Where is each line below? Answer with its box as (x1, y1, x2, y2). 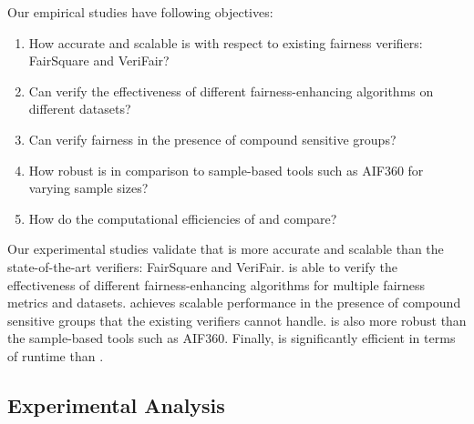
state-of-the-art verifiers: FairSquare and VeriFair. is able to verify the (7, 257, 397, 276)
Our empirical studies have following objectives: (7, 3, 273, 21)
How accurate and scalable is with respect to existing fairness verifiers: (28, 33, 423, 52)
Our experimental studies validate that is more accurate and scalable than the (7, 239, 444, 258)
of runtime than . (7, 346, 104, 365)
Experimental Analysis (7, 390, 225, 419)
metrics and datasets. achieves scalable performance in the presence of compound (7, 293, 461, 312)
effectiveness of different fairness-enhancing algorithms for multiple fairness (7, 275, 426, 294)
